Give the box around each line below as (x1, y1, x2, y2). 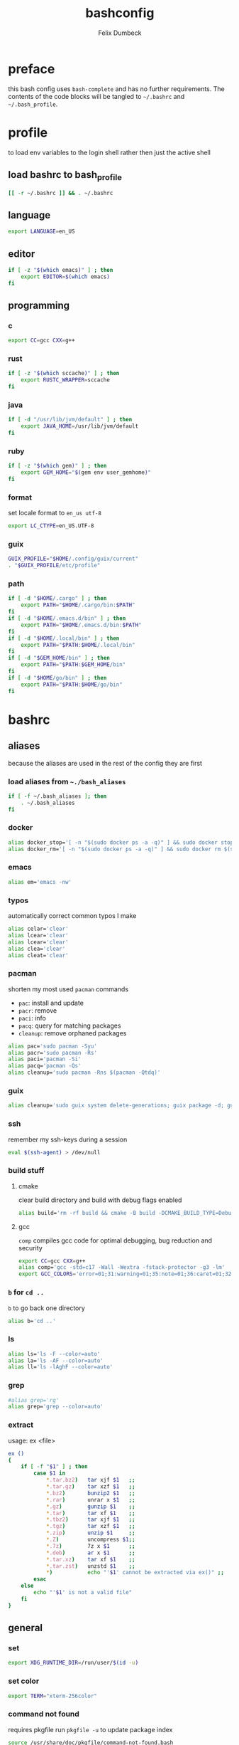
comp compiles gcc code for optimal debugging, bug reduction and (18, 1236, 212, 1245)
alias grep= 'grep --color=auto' (8, 1403, 104, 1411)
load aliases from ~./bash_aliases (8, 776, 126, 786)
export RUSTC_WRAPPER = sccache (21, 376, 111, 384)
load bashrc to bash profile (8, 169, 123, 183)
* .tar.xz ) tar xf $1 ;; (45, 1556, 135, 1563)
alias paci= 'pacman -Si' (8, 1055, 82, 1063)
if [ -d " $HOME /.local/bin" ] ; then (8, 635, 120, 642)
